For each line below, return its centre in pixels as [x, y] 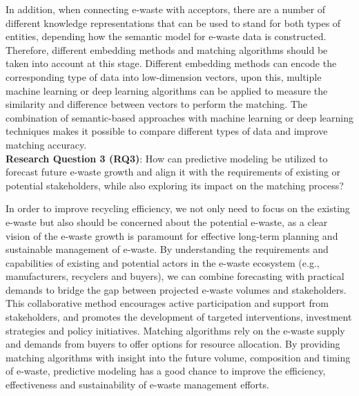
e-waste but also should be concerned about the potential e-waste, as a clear [167, 221]
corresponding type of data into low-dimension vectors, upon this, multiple [164, 76]
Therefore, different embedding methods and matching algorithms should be [167, 49]
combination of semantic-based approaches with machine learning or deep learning [179, 117]
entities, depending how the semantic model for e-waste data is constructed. [166, 36]
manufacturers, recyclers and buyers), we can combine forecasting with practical [175, 276]
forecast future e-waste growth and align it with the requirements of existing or [173, 172]
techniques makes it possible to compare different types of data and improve [167, 131]
